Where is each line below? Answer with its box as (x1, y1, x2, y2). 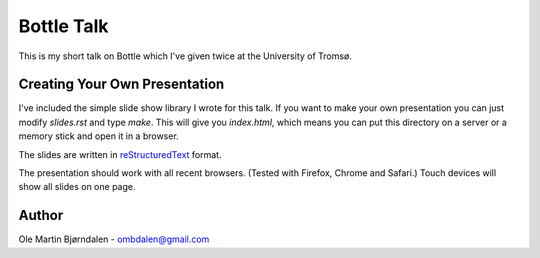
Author (18, 207, 64, 224)
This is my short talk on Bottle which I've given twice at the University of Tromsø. (18, 50, 352, 62)
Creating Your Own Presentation (18, 76, 225, 93)
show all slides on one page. (18, 181, 136, 193)
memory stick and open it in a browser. (18, 130, 179, 142)
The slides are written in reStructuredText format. (18, 148, 222, 160)
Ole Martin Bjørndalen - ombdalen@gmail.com (18, 233, 210, 245)
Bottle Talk (18, 15, 109, 37)
